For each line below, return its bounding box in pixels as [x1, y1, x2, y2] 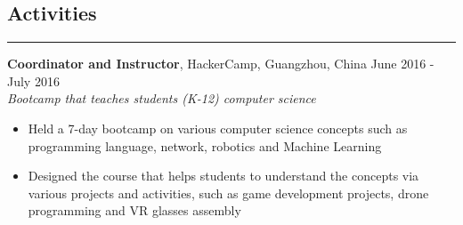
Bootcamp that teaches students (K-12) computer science [7, 89, 316, 108]
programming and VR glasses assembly [28, 201, 241, 220]
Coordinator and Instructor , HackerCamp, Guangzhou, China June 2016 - [7, 54, 435, 73]
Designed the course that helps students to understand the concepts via [28, 166, 419, 185]
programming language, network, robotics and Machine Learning [28, 136, 382, 155]
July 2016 [7, 71, 60, 90]
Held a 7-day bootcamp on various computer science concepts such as [28, 118, 408, 137]
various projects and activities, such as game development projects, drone [28, 183, 429, 202]
